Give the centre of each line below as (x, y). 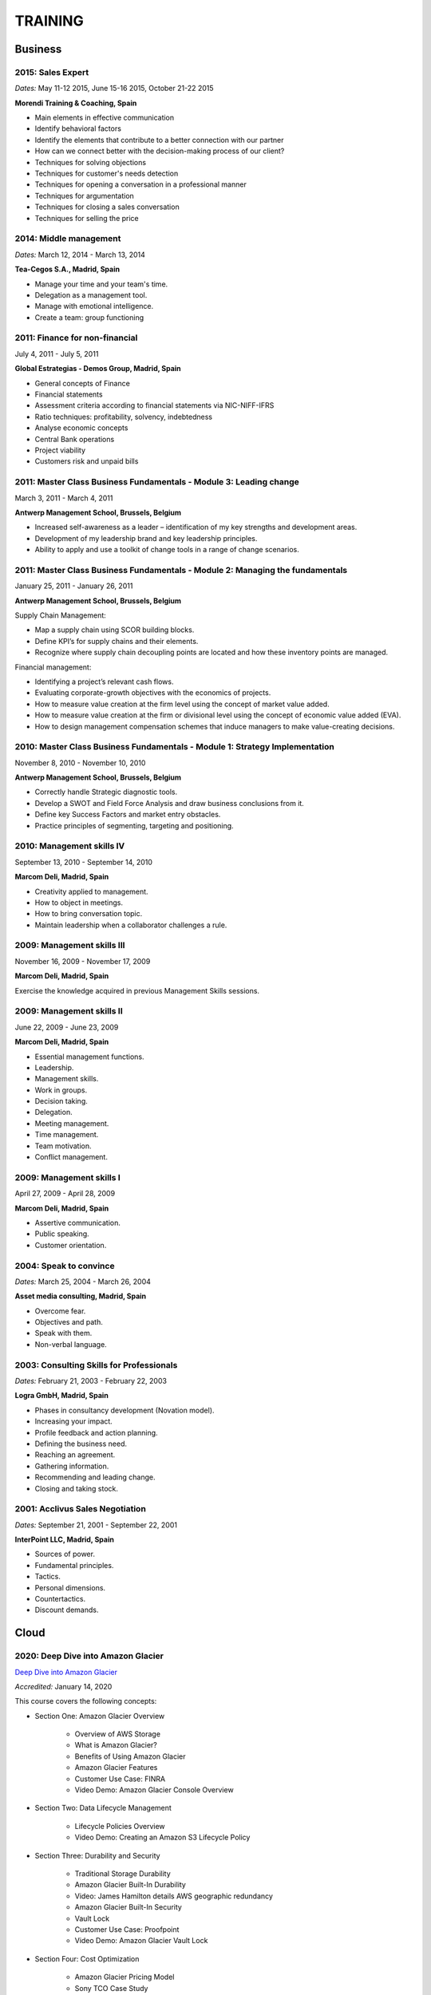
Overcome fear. (60, 1311)
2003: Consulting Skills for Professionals (96, 1365)
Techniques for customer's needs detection (107, 174)
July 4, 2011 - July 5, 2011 (57, 354)
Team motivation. (63, 1146)
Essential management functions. (89, 1057)
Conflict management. (71, 1157)
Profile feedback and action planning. (97, 1432)
